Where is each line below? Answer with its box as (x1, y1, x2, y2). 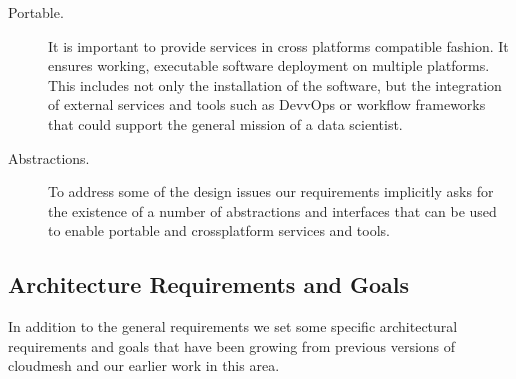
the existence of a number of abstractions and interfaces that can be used (48, 200, 497, 221)
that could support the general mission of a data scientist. (48, 113, 403, 134)
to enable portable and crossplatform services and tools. (48, 220, 390, 241)
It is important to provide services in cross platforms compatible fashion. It (48, 35, 509, 56)
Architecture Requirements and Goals (8, 269, 410, 300)
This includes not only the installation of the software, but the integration (48, 74, 502, 95)
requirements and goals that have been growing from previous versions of (8, 335, 456, 356)
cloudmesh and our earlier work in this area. (8, 355, 280, 376)
